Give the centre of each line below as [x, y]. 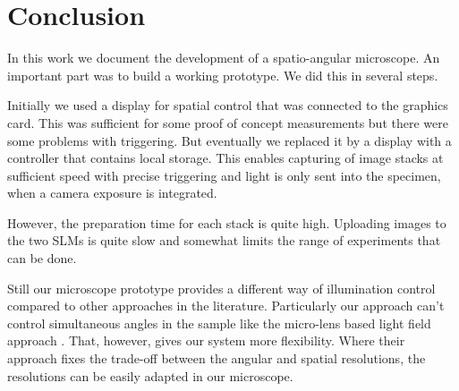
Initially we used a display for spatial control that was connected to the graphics [228, 105]
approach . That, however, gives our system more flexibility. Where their [206, 340]
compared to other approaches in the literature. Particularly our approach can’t [226, 306]
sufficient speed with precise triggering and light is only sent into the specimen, [224, 175]
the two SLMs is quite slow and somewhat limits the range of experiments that [224, 240]
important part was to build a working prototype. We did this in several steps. [223, 75]
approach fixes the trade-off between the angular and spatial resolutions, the [217, 358]
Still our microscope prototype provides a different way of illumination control [221, 288]
